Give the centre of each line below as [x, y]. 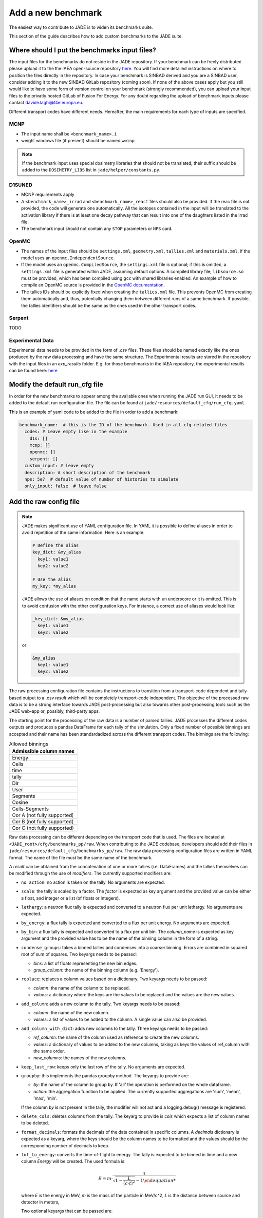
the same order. [49, 1051]
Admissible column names [43, 751]
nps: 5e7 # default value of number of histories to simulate [102, 479]
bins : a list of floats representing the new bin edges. [85, 963]
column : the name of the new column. [71, 1012]
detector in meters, [40, 1202]
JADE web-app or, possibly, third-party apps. [54, 711]
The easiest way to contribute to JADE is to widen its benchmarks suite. [81, 27]
